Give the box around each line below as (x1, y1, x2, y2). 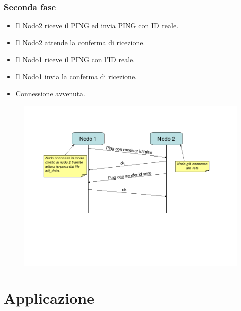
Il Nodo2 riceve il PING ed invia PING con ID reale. (15, 20, 179, 31)
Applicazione (4, 287, 94, 308)
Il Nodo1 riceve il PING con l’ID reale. (15, 54, 135, 65)
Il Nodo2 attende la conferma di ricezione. (15, 37, 145, 47)
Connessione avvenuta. (15, 88, 86, 98)
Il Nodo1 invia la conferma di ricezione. (15, 71, 137, 81)
